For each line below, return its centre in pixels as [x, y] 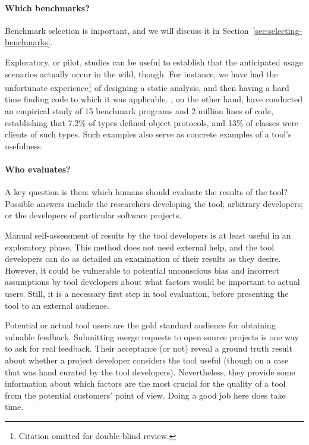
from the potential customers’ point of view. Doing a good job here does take [145, 395]
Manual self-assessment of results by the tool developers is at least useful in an [148, 235]
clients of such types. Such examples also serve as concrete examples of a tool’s [148, 134]
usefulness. [24, 145]
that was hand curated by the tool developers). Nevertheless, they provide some [150, 372]
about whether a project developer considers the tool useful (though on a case [147, 360]
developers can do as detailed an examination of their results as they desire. [143, 258]
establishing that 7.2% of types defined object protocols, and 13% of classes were [152, 122]
